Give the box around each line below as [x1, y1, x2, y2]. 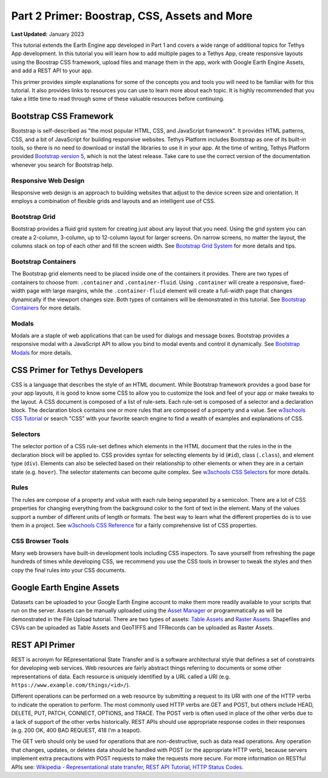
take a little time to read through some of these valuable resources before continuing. [11, 95, 225, 103]
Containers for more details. [11, 304, 81, 311]
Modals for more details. [11, 349, 72, 356]
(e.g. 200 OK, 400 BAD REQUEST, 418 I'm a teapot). [11, 726, 142, 734]
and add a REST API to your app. [11, 67, 94, 74]
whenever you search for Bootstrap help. [11, 161, 114, 168]
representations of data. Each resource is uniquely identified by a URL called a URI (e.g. [11, 673, 231, 680]
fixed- [290, 279, 306, 286]
